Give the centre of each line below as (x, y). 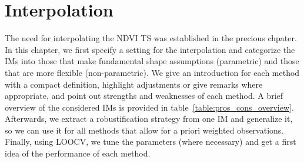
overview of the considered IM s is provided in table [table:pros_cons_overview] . (149, 107)
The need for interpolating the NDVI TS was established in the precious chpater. (151, 38)
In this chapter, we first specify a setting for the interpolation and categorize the (150, 49)
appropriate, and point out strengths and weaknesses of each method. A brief (144, 96)
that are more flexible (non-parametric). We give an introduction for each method (152, 72)
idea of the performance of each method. (78, 153)
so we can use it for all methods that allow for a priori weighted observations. (144, 130)
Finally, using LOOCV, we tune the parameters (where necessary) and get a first (151, 142)
